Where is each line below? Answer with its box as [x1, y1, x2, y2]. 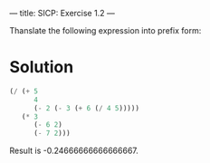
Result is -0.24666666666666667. [9, 145, 138, 157]
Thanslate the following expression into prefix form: [9, 25, 202, 35]
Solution [9, 57, 74, 78]
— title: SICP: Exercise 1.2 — [9, 8, 115, 18]
